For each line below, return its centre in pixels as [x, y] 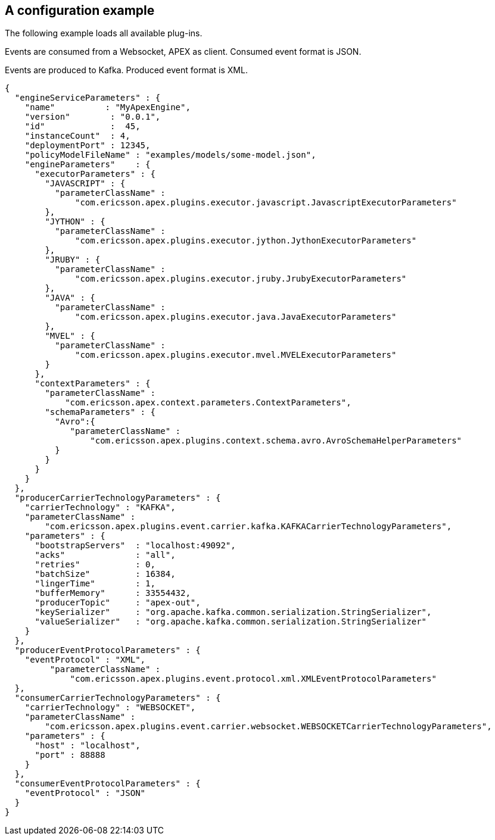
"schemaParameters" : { [100, 412]
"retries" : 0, [95, 565]
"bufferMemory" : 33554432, [113, 593]
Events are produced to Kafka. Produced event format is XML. [126, 70]
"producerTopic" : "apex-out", [118, 603]
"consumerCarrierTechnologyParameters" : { [118, 698]
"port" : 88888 [70, 755]
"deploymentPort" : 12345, [88, 146]
